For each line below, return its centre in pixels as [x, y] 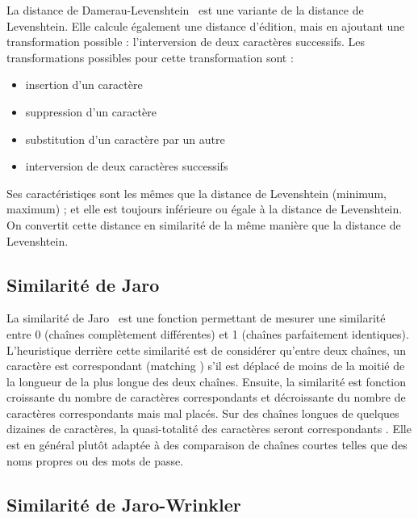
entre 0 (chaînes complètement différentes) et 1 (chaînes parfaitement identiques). [208, 333]
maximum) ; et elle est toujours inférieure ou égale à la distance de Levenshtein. [205, 209]
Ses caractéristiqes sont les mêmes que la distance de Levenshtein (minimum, [196, 193]
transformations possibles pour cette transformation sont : [150, 57]
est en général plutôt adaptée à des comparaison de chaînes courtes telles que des [207, 445]
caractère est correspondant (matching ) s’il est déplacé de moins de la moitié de [206, 366]
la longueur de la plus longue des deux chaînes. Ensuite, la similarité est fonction [207, 381]
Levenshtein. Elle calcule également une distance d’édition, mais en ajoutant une [206, 25]
